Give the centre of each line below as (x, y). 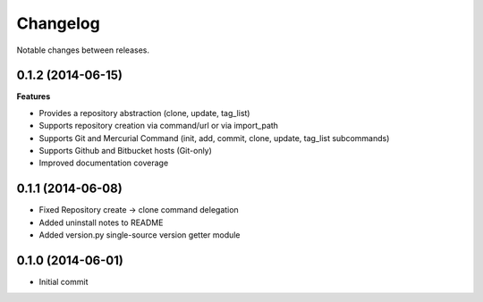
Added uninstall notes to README (101, 222)
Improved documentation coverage (104, 163)
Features (34, 96)
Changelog (58, 23)
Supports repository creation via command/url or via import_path (159, 126)
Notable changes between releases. (83, 50)
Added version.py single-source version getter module (140, 235)
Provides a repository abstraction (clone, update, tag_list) (144, 113)
